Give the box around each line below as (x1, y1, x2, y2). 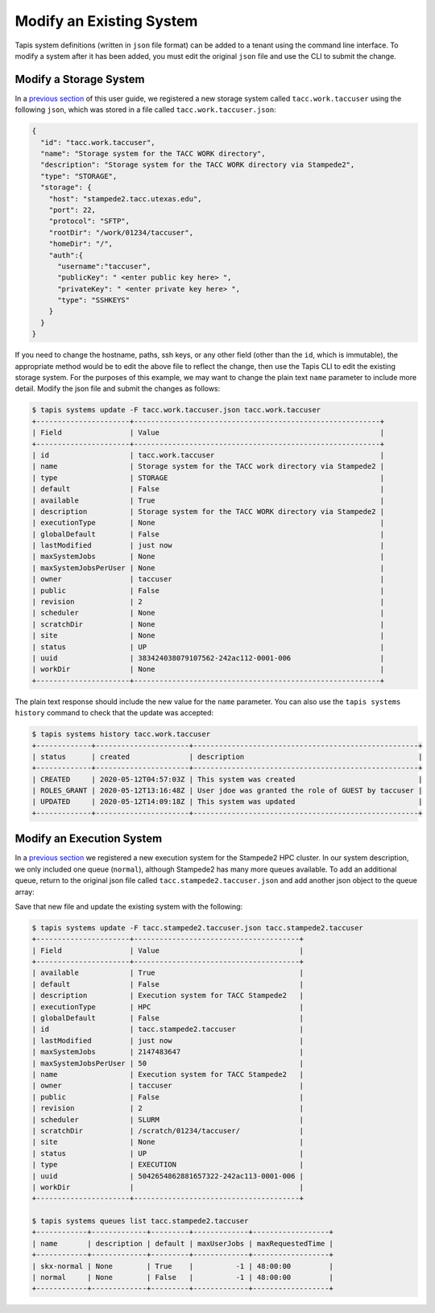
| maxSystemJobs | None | (31, 552, 385, 561)
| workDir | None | (31, 665, 385, 674)
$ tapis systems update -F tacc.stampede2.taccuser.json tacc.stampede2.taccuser (31, 923, 364, 932)
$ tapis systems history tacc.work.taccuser (31, 730, 211, 739)
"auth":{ (48, 251, 84, 259)
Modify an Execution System (14, 832, 163, 846)
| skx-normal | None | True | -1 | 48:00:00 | (31, 1261, 334, 1270)
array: (14, 887, 35, 897)
